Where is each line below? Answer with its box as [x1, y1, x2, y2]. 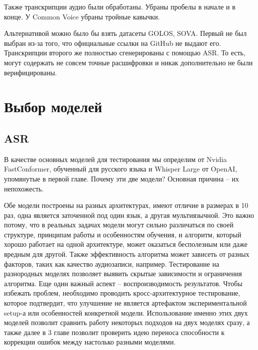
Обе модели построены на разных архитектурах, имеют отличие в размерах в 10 [4, 200, 249, 210]
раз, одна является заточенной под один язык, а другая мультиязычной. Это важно [4, 209, 254, 220]
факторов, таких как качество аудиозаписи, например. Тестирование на [4, 258, 219, 269]
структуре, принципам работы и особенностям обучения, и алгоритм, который [4, 229, 242, 239]
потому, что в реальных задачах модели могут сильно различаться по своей [4, 219, 234, 230]
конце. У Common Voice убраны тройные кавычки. [4, 11, 160, 21]
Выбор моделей [4, 96, 103, 117]
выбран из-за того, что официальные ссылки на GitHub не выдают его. [4, 37, 221, 48]
